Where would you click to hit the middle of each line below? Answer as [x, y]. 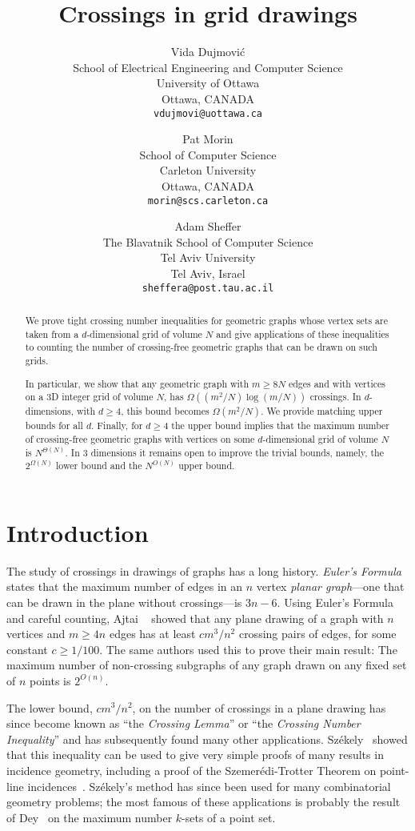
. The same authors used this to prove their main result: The [248, 649]
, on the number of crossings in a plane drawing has [259, 707]
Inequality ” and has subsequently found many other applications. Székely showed [207, 739]
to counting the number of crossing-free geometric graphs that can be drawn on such [201, 347]
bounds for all [54, 426]
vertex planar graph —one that [330, 586]
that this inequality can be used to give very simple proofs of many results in [195, 755]
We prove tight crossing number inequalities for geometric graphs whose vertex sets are [206, 321]
